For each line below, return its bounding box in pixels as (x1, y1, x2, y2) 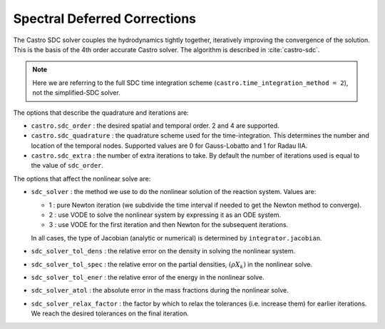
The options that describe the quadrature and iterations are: (13, 108, 189, 117)
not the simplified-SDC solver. (32, 88, 120, 97)
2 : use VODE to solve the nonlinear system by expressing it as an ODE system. (48, 211, 282, 219)
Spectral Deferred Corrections (13, 11, 196, 26)
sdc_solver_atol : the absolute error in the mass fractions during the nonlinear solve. (31, 286, 289, 295)
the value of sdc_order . (31, 161, 103, 170)
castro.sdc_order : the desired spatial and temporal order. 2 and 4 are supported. (31, 121, 279, 130)
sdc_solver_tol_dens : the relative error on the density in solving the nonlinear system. (31, 247, 296, 255)
